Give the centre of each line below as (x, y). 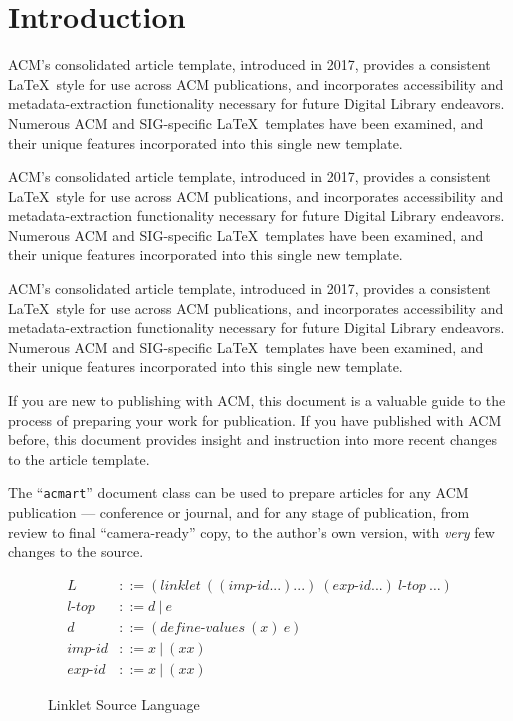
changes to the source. (76, 551)
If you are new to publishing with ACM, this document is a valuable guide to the (257, 400)
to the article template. (79, 458)
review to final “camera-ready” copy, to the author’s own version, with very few (251, 531)
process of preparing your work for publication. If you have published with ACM (255, 419)
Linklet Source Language (124, 704)
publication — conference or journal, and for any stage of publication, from (239, 512)
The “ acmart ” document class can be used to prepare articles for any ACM (238, 492)
